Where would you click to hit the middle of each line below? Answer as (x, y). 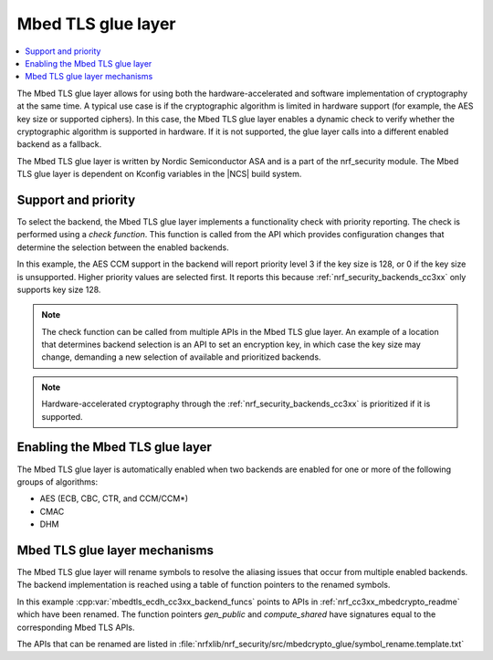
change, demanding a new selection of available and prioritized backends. (181, 357)
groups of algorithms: (58, 482)
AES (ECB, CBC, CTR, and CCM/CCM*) (114, 498)
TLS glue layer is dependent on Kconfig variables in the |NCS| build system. (159, 174)
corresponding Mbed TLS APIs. (76, 627)
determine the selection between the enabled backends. (123, 247)
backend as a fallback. (59, 144)
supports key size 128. (59, 289)
